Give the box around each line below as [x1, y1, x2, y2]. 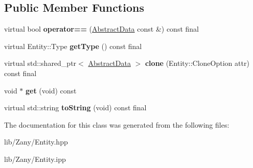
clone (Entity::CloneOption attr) [145, 58, 249, 68]
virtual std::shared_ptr [4, 58, 77, 68]
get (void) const [26, 85, 77, 95]
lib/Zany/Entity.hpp [4, 136, 68, 147]
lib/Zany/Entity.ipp [4, 153, 66, 164]
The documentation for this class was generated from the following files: [4, 119, 229, 130]
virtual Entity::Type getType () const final [4, 40, 142, 51]
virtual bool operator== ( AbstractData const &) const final [4, 23, 199, 34]
